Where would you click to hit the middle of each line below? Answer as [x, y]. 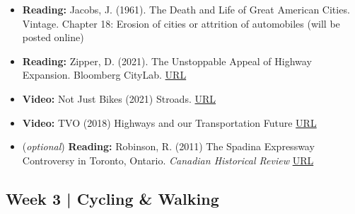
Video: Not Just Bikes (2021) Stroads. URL [119, 98]
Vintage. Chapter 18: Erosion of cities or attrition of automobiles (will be [181, 23]
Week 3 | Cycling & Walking [112, 198]
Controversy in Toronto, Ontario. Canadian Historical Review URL [168, 160]
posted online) [53, 37]
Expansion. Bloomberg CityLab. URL [104, 75]
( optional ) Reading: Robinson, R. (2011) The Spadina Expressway [168, 146]
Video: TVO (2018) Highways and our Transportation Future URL [169, 122]
